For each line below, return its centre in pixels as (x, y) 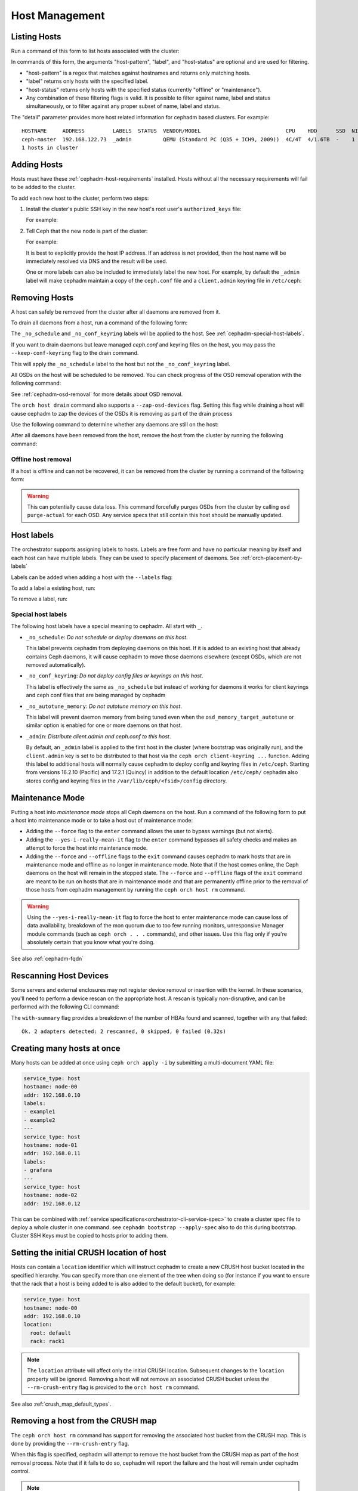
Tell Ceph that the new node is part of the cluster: (87, 231)
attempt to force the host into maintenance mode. (87, 848)
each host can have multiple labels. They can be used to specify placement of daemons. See (125, 558)
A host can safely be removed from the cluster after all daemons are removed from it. (116, 312)
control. (21, 1471)
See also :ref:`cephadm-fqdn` (47, 959)
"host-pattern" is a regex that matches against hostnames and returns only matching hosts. (138, 73)
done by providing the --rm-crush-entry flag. (70, 1443)
